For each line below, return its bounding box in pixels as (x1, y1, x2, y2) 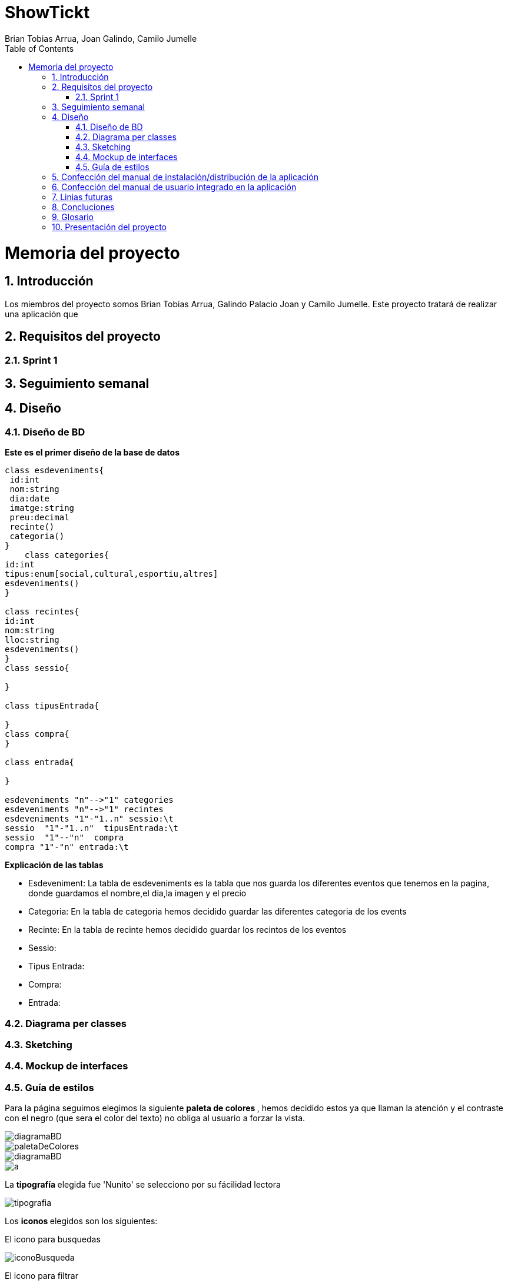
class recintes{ (5, 607, 79, 617)
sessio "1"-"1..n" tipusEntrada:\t (5, 823, 179, 833)
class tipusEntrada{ (5, 701, 99, 711)
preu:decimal (9, 513, 69, 523)
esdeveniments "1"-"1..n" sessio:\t (5, 814, 174, 824)
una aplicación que (5, 308, 78, 319)
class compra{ (5, 729, 69, 739)
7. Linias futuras (52, 191, 113, 202)
